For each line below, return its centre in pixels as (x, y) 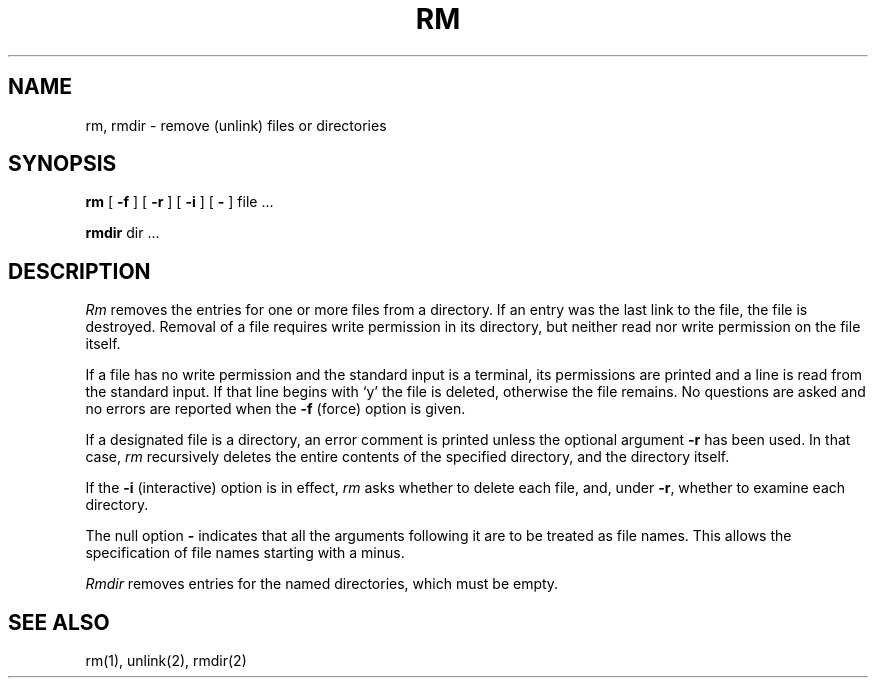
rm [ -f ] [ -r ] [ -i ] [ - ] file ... (179, 202)
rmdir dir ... (122, 233)
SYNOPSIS (62, 164)
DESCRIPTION (79, 271)
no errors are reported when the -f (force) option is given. (275, 409)
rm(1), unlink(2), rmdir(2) (166, 661)
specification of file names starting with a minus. (245, 553)
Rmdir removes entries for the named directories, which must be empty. (322, 584)
